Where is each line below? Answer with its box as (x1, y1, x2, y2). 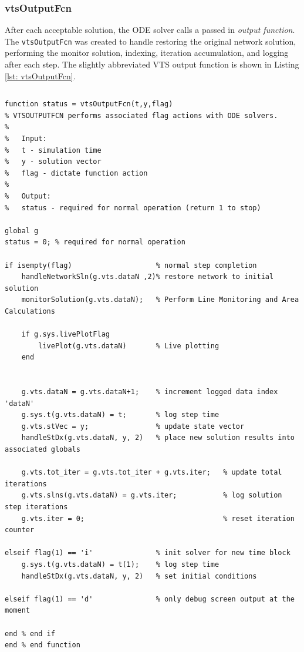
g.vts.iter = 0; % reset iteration (21, 514, 295, 523)
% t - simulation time (5, 146, 102, 154)
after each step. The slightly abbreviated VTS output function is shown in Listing (5, 58, 299, 70)
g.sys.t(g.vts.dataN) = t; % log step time (21, 411, 219, 419)
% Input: (5, 135, 47, 143)
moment (5, 606, 30, 615)
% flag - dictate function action (5, 169, 148, 177)
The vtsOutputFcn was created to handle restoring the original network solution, (5, 35, 296, 47)
